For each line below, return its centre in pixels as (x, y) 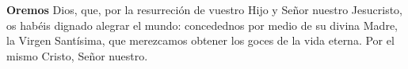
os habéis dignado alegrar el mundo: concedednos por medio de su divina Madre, (202, 25)
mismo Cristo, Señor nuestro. (77, 55)
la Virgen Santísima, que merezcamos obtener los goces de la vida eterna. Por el (200, 40)
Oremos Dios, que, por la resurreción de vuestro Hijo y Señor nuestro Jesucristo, (204, 9)
